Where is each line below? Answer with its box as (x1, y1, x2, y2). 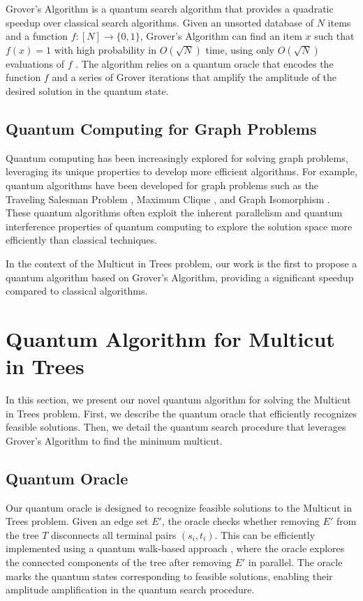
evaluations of (6, 56, 65, 71)
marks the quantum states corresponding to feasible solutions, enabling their (6, 568, 333, 583)
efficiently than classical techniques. (6, 232, 158, 247)
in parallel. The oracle (248, 554, 343, 569)
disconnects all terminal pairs (50, 527, 177, 542)
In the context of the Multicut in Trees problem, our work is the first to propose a (6, 255, 357, 270)
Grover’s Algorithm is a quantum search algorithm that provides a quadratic (6, 1, 334, 15)
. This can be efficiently (214, 527, 316, 542)
